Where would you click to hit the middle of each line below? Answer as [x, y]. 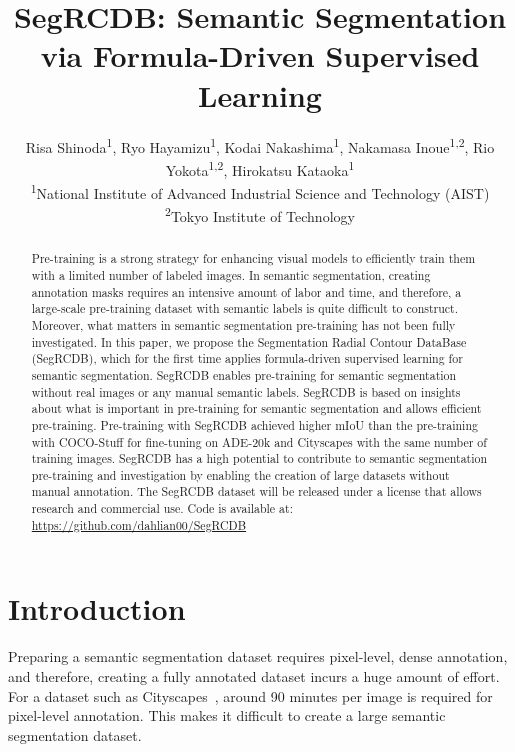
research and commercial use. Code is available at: [162, 508]
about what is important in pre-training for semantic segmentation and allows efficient [256, 408]
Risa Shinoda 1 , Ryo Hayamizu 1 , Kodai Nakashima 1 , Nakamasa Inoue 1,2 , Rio [260, 145]
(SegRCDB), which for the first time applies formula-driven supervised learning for [247, 358]
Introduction [97, 608]
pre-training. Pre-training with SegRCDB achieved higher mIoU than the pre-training [254, 424]
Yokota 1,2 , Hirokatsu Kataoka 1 [260, 168]
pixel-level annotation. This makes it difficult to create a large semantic [227, 715]
